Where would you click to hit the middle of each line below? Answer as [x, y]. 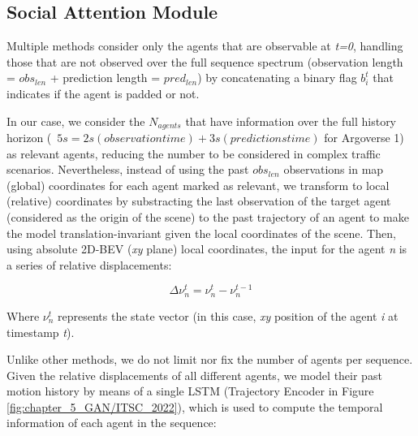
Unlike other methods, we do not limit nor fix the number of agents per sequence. [210, 359]
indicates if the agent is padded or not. [103, 93]
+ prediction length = [105, 78]
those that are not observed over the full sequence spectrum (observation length [205, 61]
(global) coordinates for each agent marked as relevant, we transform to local [198, 185]
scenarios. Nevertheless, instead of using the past [128, 169]
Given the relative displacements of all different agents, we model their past [194, 375]
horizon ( [29, 138]
